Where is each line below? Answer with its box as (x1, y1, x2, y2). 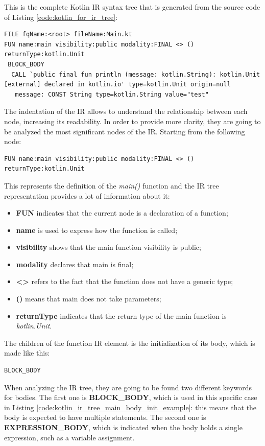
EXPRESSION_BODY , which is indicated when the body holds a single (4, 422, 243, 432)
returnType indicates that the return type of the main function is (16, 310, 227, 321)
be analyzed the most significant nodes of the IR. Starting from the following (4, 126, 245, 136)
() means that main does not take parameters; (16, 293, 161, 304)
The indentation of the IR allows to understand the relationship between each (4, 106, 248, 116)
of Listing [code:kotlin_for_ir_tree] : (4, 11, 118, 22)
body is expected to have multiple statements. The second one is (4, 412, 206, 422)
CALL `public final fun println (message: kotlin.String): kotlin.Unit (11, 71, 260, 78)
